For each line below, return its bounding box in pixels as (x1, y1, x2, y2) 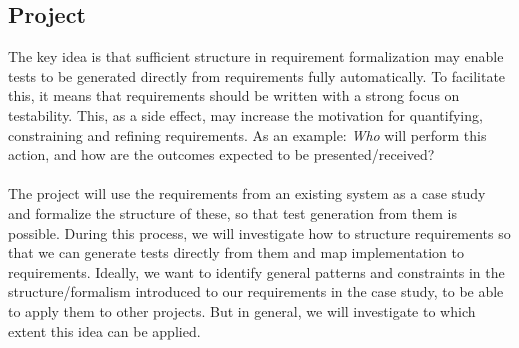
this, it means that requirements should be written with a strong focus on (8, 85, 460, 106)
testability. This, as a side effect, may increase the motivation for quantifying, (8, 104, 483, 125)
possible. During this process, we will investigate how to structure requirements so (8, 222, 511, 243)
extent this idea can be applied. (8, 320, 201, 341)
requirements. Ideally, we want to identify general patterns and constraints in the (8, 261, 505, 282)
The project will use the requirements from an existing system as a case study (8, 183, 486, 204)
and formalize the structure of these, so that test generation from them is (8, 202, 457, 223)
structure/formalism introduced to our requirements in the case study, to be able (8, 281, 504, 302)
